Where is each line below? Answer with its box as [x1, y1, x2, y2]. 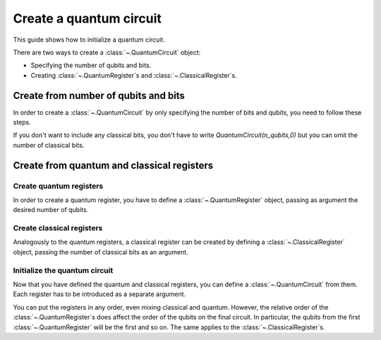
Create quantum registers [13, 181, 104, 191]
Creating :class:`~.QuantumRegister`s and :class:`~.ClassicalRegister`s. [30, 71, 237, 79]
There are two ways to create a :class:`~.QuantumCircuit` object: [13, 48, 201, 57]
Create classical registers [13, 223, 103, 233]
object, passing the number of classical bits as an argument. [13, 247, 188, 256]
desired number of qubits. [13, 206, 89, 214]
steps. [13, 118, 31, 127]
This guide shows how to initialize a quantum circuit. [13, 35, 165, 44]
